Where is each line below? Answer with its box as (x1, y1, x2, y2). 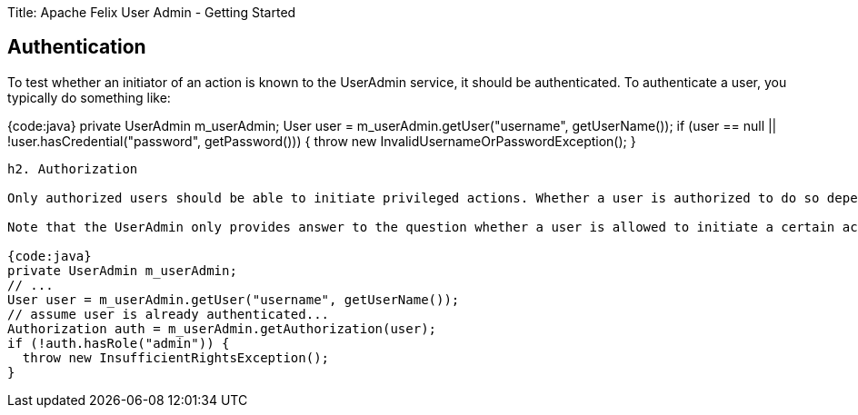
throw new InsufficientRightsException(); (22, 350, 330, 365)
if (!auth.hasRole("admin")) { (7, 335, 230, 351)
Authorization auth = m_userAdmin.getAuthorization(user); (7, 321, 437, 336)
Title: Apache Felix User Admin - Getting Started (7, 5, 296, 20)
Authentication (7, 35, 146, 59)
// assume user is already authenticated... (7, 306, 330, 321)
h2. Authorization (7, 161, 138, 176)
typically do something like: (7, 89, 171, 105)
